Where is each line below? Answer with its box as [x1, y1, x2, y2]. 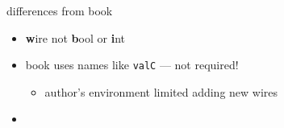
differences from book [6, 2, 113, 19]
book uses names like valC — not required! [25, 56, 239, 73]
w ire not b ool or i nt [25, 29, 125, 46]
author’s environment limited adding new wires [44, 83, 278, 100]
